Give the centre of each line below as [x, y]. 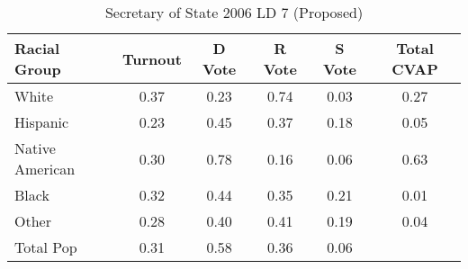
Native [35, 148]
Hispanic [42, 122]
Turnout [152, 58]
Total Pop [46, 247]
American [45, 169]
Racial [37, 48]
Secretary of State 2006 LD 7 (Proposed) [234, 12]
